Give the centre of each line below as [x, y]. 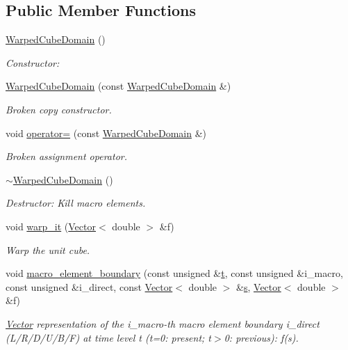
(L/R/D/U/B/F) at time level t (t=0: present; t [109, 337]
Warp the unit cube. [48, 249]
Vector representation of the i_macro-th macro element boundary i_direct [163, 323]
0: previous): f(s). [261, 337]
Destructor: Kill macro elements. [76, 203]
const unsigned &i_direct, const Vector [89, 286]
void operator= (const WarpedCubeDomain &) [106, 133]
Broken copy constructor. [59, 109]
